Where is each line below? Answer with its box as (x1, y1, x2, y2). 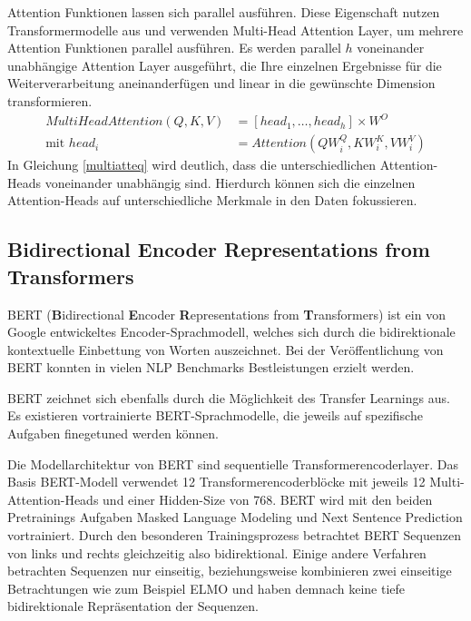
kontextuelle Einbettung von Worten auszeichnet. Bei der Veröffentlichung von (7, 340, 444, 359)
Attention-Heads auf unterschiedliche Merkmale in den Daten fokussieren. (7, 191, 417, 210)
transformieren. (7, 91, 93, 110)
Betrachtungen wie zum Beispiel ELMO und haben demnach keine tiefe (7, 578, 406, 597)
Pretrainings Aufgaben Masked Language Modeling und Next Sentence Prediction (7, 508, 463, 527)
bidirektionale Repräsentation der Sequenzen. (7, 596, 259, 616)
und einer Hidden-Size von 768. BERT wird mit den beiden (103, 489, 433, 508)
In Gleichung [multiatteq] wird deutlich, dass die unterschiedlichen (7, 155, 377, 174)
